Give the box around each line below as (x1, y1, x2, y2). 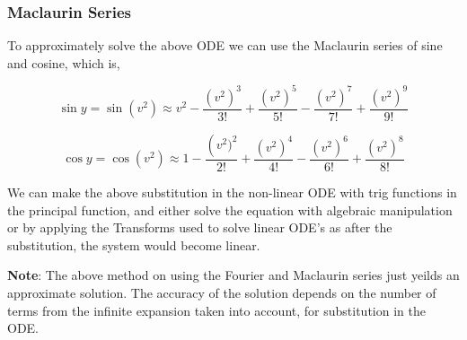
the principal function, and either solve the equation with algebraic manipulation (7, 200, 453, 219)
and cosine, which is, (7, 53, 120, 72)
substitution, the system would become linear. (7, 235, 260, 254)
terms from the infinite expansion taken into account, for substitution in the (7, 301, 426, 319)
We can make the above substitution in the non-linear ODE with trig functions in (7, 182, 457, 201)
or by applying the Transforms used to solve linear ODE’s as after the (7, 218, 392, 237)
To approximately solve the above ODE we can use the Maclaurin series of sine (7, 36, 443, 55)
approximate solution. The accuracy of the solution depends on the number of (7, 283, 436, 301)
